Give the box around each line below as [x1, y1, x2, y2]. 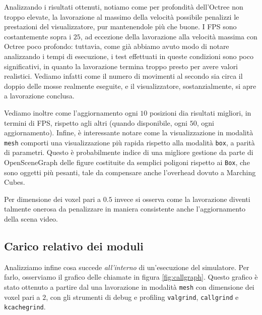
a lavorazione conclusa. [4, 90, 75, 101]
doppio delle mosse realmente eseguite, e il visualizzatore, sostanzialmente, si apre [4, 80, 256, 91]
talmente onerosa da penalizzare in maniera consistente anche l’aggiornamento [4, 203, 246, 214]
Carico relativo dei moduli [4, 238, 144, 253]
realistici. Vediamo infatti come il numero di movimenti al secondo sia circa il [4, 71, 243, 81]
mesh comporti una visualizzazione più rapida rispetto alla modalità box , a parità [4, 137, 255, 147]
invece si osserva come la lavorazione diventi [114, 193, 250, 204]
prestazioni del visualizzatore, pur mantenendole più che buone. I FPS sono [4, 21, 237, 32]
